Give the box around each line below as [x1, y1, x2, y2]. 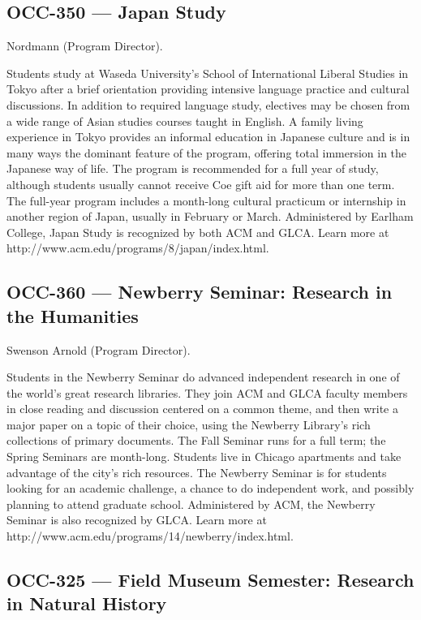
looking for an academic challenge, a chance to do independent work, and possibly [6, 480, 415, 497]
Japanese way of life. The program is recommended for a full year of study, [6, 160, 379, 177]
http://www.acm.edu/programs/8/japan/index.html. [6, 239, 269, 256]
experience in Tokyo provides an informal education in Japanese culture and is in [6, 128, 410, 145]
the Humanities [6, 303, 139, 328]
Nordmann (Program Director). [6, 37, 163, 54]
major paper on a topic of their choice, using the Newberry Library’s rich [6, 415, 371, 433]
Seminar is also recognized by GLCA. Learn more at [6, 511, 267, 528]
